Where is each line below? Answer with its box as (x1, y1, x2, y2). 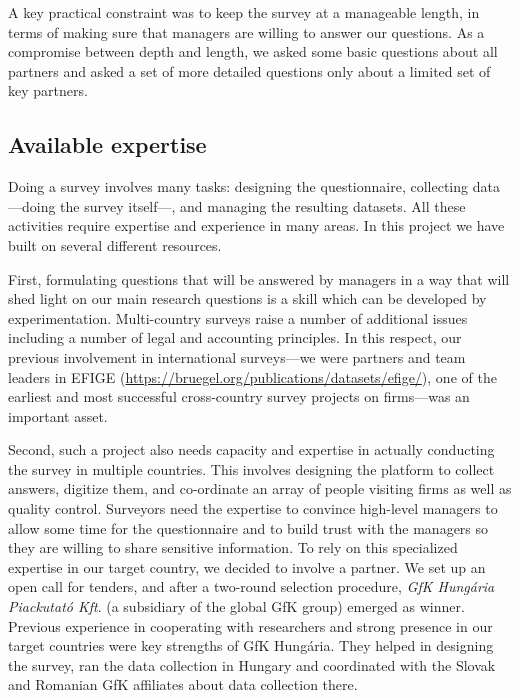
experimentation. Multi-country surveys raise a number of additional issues (8, 307, 468, 328)
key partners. (8, 80, 88, 101)
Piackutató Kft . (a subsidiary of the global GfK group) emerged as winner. (8, 596, 465, 617)
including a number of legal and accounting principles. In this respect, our (8, 327, 462, 348)
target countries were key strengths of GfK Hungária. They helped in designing (8, 635, 494, 656)
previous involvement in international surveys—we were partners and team (8, 346, 466, 367)
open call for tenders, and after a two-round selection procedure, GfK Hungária (8, 576, 495, 597)
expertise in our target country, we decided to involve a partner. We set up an (8, 556, 486, 577)
